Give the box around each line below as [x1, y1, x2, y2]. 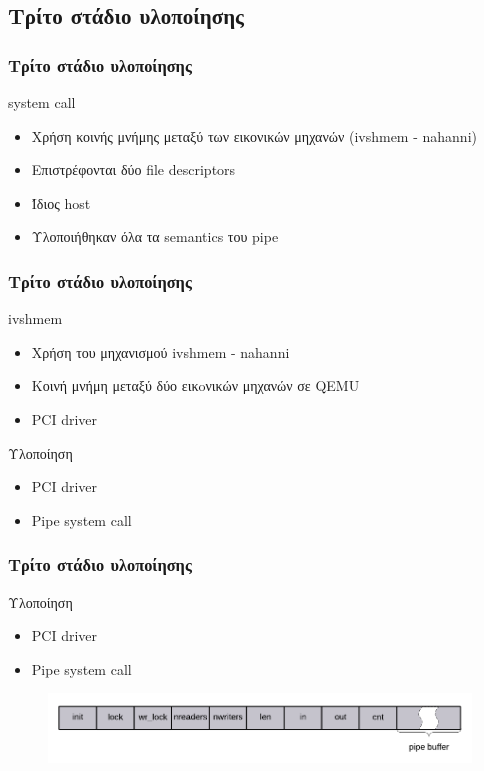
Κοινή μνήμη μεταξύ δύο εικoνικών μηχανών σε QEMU [31, 375, 360, 396]
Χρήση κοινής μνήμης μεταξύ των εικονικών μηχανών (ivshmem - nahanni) [31, 125, 477, 146]
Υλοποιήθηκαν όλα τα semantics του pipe [31, 226, 279, 247]
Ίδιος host [31, 192, 91, 213]
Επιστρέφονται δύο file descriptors [31, 159, 236, 180]
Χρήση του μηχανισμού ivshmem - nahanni [31, 341, 290, 362]
